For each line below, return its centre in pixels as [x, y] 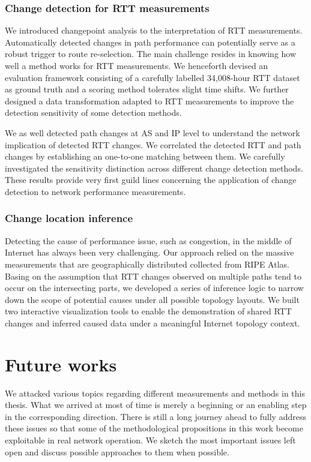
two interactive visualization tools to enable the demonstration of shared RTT [148, 311]
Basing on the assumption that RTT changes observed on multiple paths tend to [153, 276]
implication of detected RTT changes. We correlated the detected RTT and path [153, 144]
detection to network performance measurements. [95, 191]
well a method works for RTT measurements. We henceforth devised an [137, 65]
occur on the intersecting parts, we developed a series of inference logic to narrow [154, 288]
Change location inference [69, 218]
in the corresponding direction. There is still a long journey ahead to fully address [155, 416]
